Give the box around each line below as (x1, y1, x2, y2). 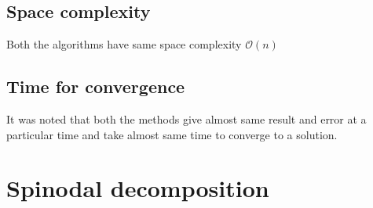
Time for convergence (6, 74, 185, 99)
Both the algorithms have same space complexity (6, 36, 242, 52)
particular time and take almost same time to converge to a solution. (6, 126, 338, 142)
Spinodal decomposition (6, 172, 269, 204)
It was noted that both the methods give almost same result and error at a (6, 111, 367, 127)
